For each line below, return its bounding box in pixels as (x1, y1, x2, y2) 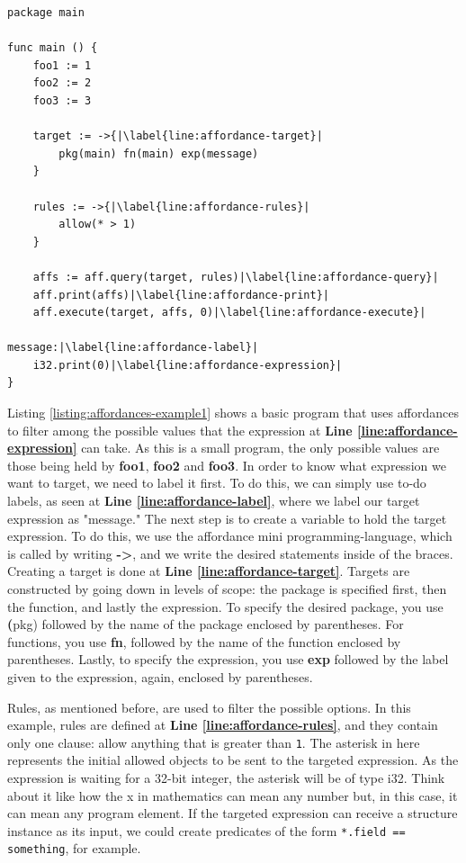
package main (7, 6, 85, 19)
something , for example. (7, 839, 141, 858)
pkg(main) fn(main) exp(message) (58, 147, 259, 160)
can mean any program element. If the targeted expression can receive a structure (7, 804, 458, 823)
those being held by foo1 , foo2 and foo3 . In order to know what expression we (7, 455, 446, 474)
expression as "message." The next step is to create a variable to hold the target (7, 508, 447, 527)
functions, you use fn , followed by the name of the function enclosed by (7, 632, 401, 651)
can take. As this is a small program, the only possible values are (81, 438, 440, 457)
